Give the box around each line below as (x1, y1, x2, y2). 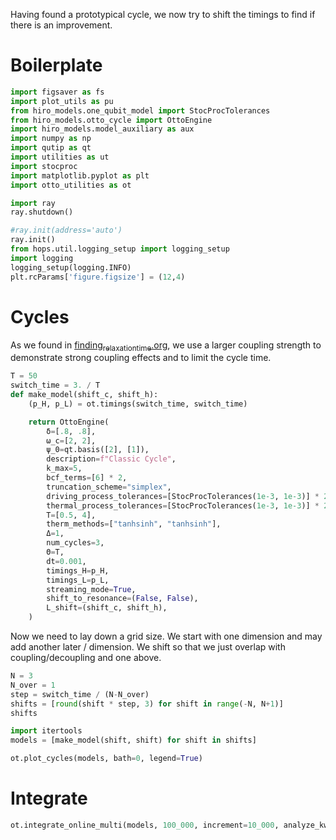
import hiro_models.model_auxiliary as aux (10, 124, 195, 134)
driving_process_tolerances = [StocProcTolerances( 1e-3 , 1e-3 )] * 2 (46, 491, 329, 501)
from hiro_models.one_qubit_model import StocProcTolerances (10, 105, 271, 116)
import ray (10, 198, 56, 208)
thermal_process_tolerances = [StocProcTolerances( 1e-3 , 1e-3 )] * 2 (46, 500, 329, 511)
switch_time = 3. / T (10, 380, 101, 391)
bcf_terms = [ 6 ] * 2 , (46, 473, 128, 483)
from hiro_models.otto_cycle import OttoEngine (10, 115, 213, 125)
